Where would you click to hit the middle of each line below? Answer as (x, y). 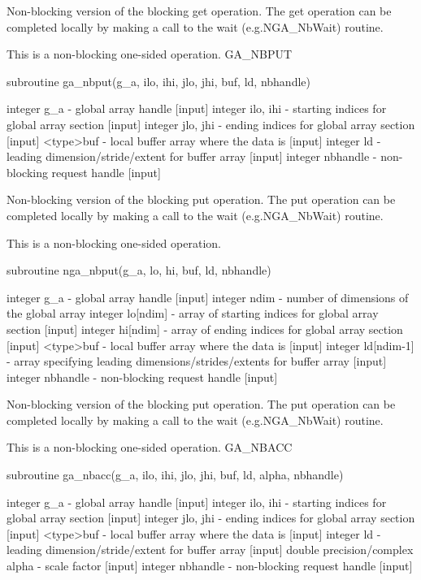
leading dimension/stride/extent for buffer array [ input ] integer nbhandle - (192, 156)
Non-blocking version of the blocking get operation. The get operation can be (199, 11)
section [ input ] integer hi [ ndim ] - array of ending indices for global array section (205, 329)
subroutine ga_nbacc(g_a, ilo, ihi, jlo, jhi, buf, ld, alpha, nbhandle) (175, 475)
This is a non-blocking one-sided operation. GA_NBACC (150, 447)
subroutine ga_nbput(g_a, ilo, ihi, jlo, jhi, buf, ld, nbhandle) (158, 81)
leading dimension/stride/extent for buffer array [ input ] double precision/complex (210, 550)
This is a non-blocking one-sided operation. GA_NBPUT (150, 54)
